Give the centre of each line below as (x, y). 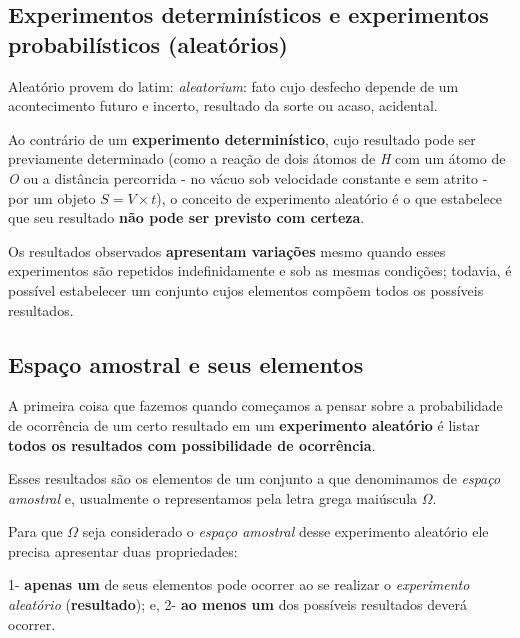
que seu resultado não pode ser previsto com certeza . (186, 217)
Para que (35, 531)
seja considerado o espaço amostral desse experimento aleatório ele (285, 531)
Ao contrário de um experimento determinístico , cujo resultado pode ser (242, 138)
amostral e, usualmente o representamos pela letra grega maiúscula (213, 497)
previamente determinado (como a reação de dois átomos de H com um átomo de (257, 158)
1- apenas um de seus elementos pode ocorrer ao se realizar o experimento (239, 584)
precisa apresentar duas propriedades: (123, 550)
